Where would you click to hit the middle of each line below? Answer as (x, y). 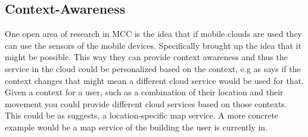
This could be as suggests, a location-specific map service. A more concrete (142, 115)
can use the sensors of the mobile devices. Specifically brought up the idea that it (153, 45)
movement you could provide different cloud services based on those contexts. (146, 103)
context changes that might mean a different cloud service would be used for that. (154, 80)
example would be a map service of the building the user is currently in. (136, 127)
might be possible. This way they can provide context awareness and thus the (146, 57)
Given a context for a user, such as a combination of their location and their (144, 92)
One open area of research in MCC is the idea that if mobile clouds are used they (153, 34)
